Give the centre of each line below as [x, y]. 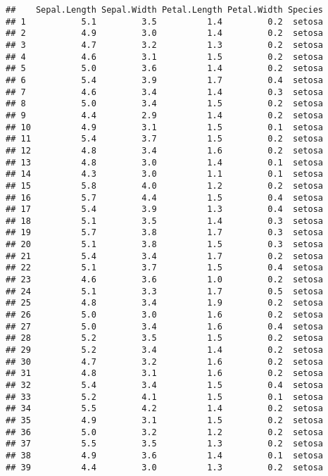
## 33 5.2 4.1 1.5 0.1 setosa [165, 397]
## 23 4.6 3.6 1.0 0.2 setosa [165, 280]
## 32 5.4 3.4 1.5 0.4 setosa [165, 385]
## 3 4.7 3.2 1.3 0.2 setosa [165, 45]
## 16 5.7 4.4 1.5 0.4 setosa [165, 198]
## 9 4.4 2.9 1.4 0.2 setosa [165, 115]
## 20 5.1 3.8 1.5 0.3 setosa [165, 245]
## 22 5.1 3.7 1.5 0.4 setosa [165, 268]
